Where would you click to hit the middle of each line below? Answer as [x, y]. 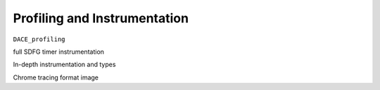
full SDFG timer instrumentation [59, 52]
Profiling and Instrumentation [101, 18]
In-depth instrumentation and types [64, 65]
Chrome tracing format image [56, 77]
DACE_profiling [39, 39]
